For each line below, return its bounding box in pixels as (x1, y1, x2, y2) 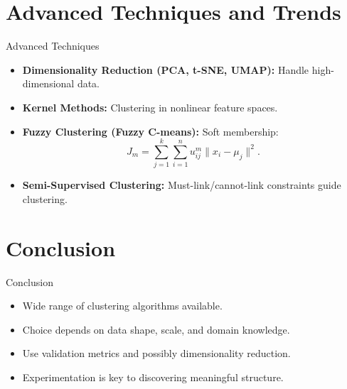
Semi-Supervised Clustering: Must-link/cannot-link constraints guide (22, 177, 341, 192)
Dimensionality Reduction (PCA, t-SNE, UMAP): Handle (22, 62, 309, 77)
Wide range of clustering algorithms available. (22, 298, 223, 313)
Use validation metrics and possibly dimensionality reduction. (22, 346, 291, 361)
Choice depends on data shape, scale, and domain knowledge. (22, 322, 290, 336)
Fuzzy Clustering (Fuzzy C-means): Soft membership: (22, 124, 279, 138)
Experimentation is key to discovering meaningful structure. (22, 369, 284, 384)
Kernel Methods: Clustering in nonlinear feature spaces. (22, 99, 278, 114)
